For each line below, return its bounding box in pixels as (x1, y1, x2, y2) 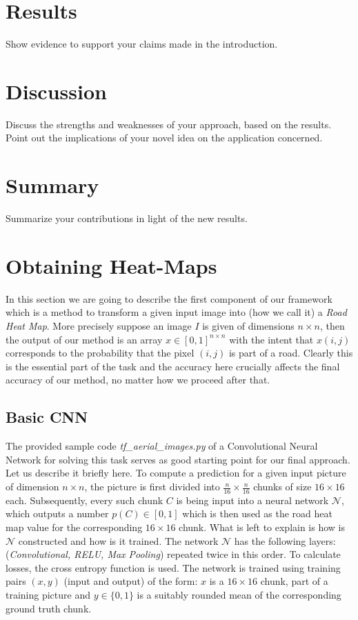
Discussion (6, 77, 107, 105)
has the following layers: (234, 533, 336, 548)
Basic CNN (6, 406, 88, 428)
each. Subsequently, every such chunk (6, 492, 163, 507)
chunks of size (253, 479, 312, 494)
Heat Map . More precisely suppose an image (6, 319, 192, 333)
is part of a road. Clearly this (228, 346, 353, 360)
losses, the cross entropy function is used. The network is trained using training (6, 560, 341, 574)
